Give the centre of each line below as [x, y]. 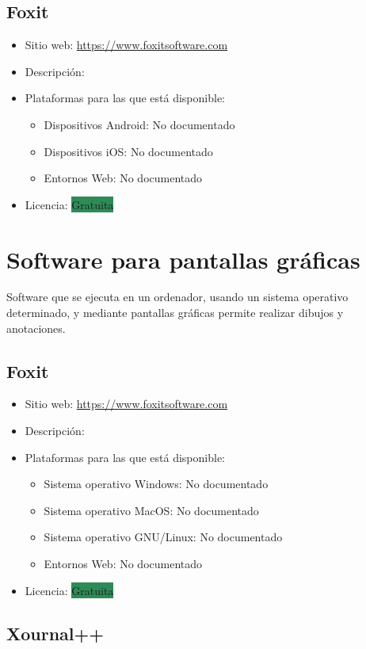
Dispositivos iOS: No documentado [128, 151]
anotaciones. [36, 328]
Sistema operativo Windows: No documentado [156, 484]
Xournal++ [55, 633]
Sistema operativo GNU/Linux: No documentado [163, 537]
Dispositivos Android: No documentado [139, 124]
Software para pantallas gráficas [183, 259]
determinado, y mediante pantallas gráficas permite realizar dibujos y [175, 313]
